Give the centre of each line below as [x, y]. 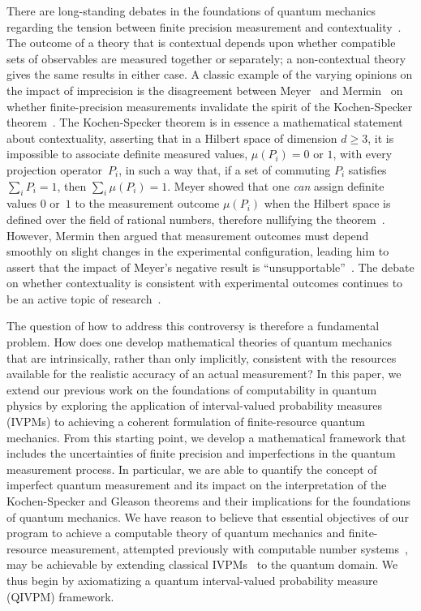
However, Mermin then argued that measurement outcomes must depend [188, 235]
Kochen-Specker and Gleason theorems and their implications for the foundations [208, 501]
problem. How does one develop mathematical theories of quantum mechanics [200, 342]
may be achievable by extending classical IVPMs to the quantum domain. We [202, 564]
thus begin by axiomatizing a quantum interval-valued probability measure [192, 580]
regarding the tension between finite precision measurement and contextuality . [204, 26]
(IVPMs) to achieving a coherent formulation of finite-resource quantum [186, 422]
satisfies [367, 169]
